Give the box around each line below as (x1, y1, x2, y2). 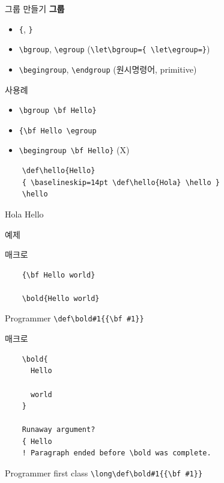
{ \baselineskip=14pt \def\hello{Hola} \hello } (22, 178, 220, 187)
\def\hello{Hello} (22, 166, 95, 175)
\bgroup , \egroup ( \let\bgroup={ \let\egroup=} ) (19, 43, 210, 55)
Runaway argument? (22, 425, 95, 434)
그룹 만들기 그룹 (5, 2, 65, 14)
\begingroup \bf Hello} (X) (19, 144, 130, 156)
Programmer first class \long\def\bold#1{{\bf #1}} (5, 467, 203, 479)
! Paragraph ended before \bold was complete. (22, 449, 211, 458)
